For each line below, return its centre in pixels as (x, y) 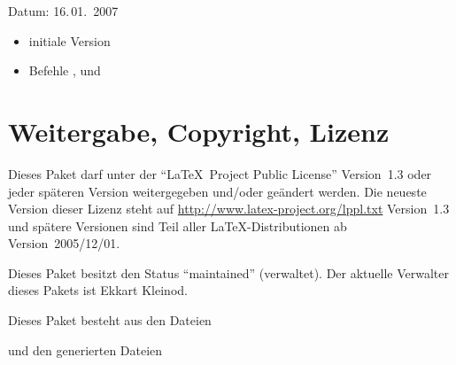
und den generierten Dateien (85, 349)
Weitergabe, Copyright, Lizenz (199, 131)
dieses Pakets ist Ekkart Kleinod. (98, 290)
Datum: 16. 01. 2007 (63, 11)
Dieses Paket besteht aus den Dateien (110, 320)
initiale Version (70, 40)
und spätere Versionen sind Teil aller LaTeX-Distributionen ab (178, 225)
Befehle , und (65, 70)
